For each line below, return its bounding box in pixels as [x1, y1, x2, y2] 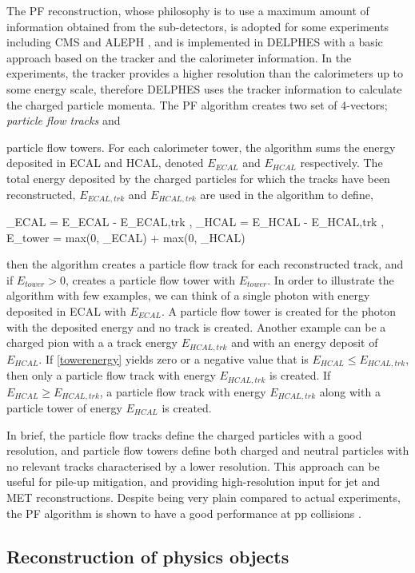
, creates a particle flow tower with [65, 271, 236, 288]
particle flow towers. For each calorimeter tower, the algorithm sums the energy [6, 138, 396, 155]
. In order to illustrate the [267, 271, 394, 288]
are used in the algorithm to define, [200, 185, 373, 202]
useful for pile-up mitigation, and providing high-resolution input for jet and [6, 473, 381, 490]
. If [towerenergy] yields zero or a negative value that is [38, 350, 309, 367]
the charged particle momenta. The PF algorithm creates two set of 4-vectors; [6, 96, 388, 113]
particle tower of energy [6, 399, 122, 416]
